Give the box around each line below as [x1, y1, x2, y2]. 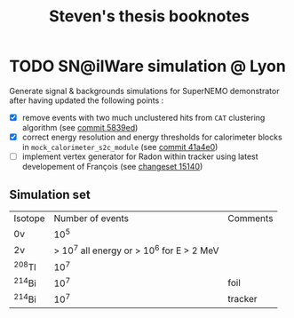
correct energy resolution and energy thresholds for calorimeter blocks [21, 131, 282, 142]
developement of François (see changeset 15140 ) [21, 162, 203, 172]
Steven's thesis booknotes [48, 6, 250, 27]
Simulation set [9, 187, 91, 202]
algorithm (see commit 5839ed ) [21, 123, 139, 132]
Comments [227, 211, 274, 224]
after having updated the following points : [9, 95, 164, 106]
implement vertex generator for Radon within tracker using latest [21, 151, 259, 162]
